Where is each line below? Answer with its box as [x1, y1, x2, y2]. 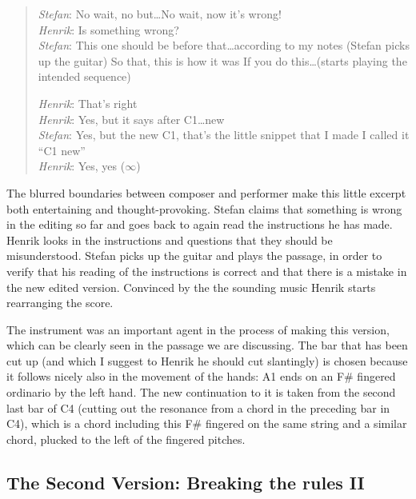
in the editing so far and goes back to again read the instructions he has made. [6, 216, 393, 233]
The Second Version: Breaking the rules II [6, 469, 365, 494]
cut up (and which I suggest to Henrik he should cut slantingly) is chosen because [6, 352, 408, 369]
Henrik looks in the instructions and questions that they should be [6, 231, 333, 248]
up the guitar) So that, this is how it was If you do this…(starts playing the [38, 52, 407, 69]
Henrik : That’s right [38, 94, 138, 111]
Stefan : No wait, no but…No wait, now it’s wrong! [38, 6, 282, 22]
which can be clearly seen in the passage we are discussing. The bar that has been [6, 337, 408, 353]
